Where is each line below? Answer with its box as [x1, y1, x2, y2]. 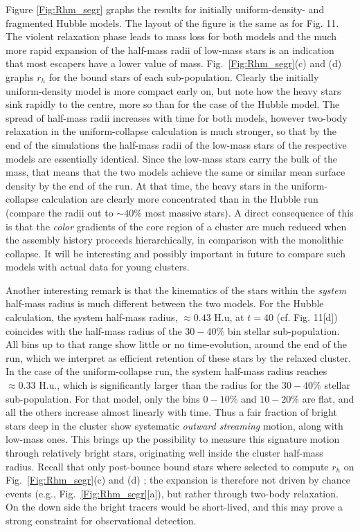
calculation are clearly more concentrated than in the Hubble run [42, 192, 318, 206]
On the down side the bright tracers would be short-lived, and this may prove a [6, 499, 343, 514]
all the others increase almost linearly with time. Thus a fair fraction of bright [6, 405, 337, 419]
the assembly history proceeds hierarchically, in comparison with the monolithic [6, 232, 343, 247]
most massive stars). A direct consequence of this [145, 205, 354, 219]
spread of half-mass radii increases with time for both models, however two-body [6, 110, 348, 125]
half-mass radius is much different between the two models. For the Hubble [6, 296, 324, 311]
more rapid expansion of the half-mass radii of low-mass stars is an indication [6, 42, 334, 57]
